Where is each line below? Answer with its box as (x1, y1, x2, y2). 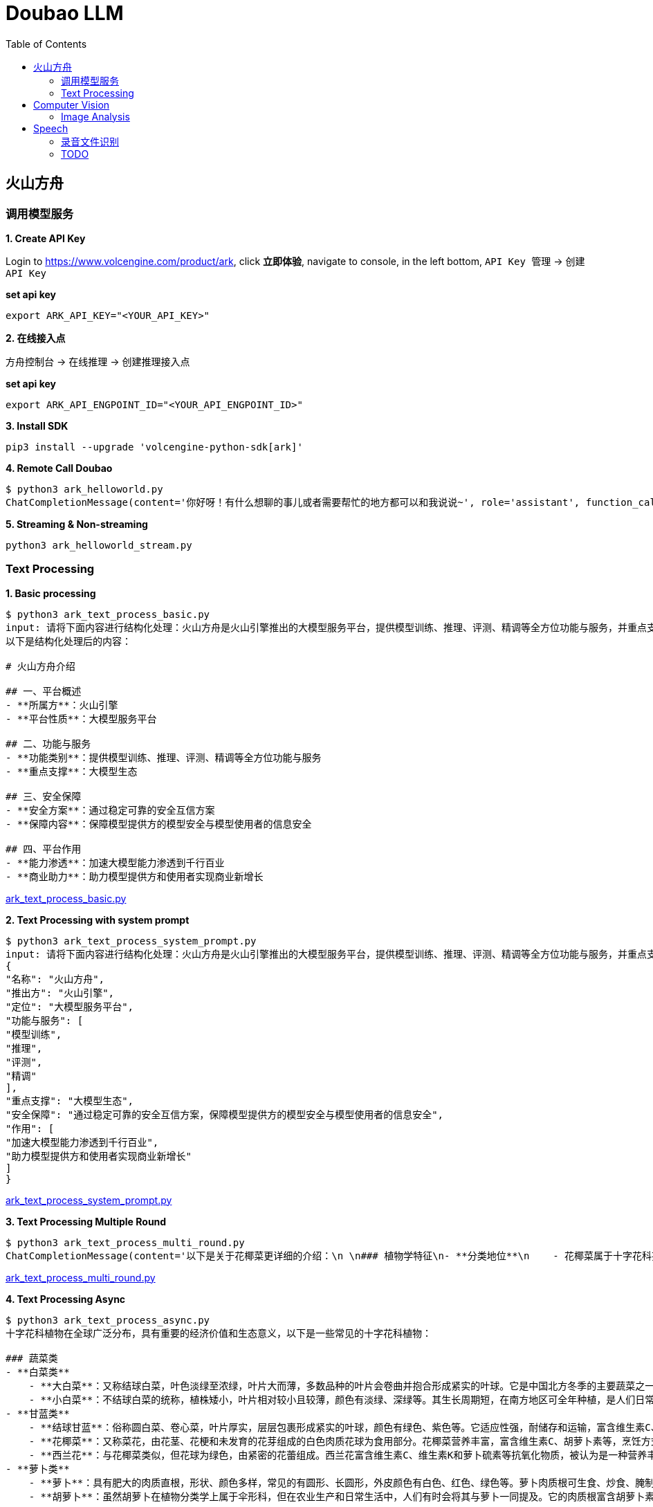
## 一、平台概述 (6, 685, 82, 697)
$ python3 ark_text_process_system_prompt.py (6, 935, 257, 947)
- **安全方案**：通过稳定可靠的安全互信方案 (6, 804, 215, 816)
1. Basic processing (6, 587, 96, 599)
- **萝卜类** (6, 1463, 70, 1474)
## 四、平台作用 (6, 843, 82, 855)
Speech (33, 122, 68, 134)
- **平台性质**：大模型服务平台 (6, 713, 157, 724)
